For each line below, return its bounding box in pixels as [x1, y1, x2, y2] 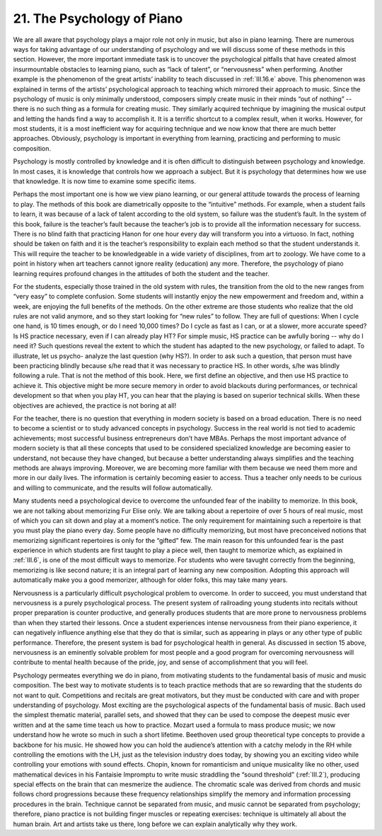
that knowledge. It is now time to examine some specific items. [13, 177, 196, 185]
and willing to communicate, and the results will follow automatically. [13, 483, 213, 492]
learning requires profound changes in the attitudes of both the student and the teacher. [13, 269, 270, 277]
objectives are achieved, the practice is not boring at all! [13, 401, 177, 410]
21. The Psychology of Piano [13, 11, 183, 26]
